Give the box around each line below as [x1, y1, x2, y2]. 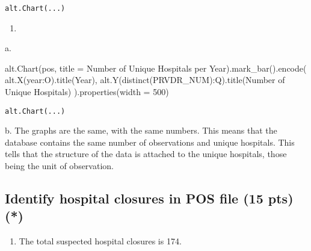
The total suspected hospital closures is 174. [19, 235, 182, 247]
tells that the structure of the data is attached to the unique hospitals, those [5, 147, 287, 160]
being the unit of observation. [5, 160, 114, 172]
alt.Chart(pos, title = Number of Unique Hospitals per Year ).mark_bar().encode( [5, 61, 307, 74]
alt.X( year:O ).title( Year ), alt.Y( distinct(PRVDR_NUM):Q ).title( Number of [5, 73, 285, 86]
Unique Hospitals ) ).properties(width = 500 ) [5, 85, 169, 98]
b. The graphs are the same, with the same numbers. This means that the [5, 124, 277, 137]
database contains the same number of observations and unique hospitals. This [5, 135, 295, 148]
